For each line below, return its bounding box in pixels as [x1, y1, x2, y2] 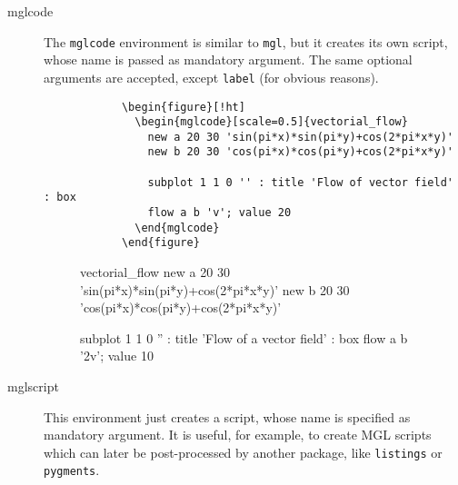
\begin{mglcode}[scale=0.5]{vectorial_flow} [134, 115, 408, 129]
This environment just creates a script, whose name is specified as [44, 407, 411, 426]
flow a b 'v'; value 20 [147, 206, 292, 220]
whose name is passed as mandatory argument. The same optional [44, 50, 413, 69]
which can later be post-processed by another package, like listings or [44, 442, 443, 461]
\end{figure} [121, 236, 200, 250]
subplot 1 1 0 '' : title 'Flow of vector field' [147, 175, 454, 189]
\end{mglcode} [134, 221, 220, 234]
